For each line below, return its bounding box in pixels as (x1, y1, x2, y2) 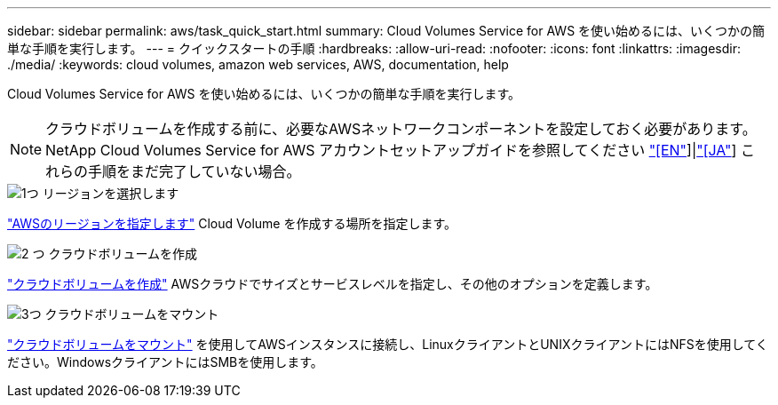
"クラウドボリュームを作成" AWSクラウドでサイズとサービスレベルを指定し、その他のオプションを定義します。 (7, 276, 658, 291)
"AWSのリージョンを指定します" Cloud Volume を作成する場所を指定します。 (7, 216, 457, 231)
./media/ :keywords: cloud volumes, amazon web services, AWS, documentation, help (7, 57, 509, 72)
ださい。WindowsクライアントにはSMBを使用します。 (7, 354, 323, 369)
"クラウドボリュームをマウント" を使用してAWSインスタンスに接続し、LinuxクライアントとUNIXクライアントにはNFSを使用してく (7, 337, 768, 352)
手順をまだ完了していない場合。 (88, 163, 301, 180)
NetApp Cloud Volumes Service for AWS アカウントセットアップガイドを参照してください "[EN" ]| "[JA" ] (45, 141, 737, 159)
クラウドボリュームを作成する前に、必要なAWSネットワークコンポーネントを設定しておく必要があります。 (45, 120, 757, 138)
